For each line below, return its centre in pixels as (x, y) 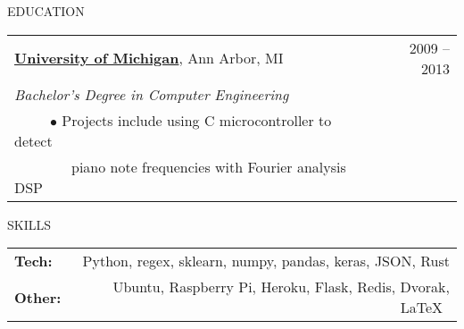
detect (33, 140)
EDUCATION (46, 11)
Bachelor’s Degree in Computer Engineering (152, 94)
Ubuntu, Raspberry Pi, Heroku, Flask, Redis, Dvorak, (281, 287)
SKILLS (29, 224)
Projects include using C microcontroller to (197, 120)
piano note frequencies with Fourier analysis (209, 166)
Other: (38, 297)
